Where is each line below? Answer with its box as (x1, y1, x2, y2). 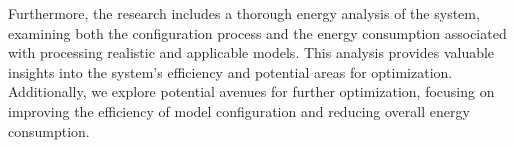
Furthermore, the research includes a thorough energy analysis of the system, (8, 3, 480, 23)
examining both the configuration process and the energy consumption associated (8, 22, 507, 43)
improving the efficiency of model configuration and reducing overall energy (8, 100, 470, 121)
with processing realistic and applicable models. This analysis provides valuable (8, 42, 495, 63)
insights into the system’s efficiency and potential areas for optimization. (8, 61, 453, 82)
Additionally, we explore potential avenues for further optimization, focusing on (8, 81, 495, 102)
